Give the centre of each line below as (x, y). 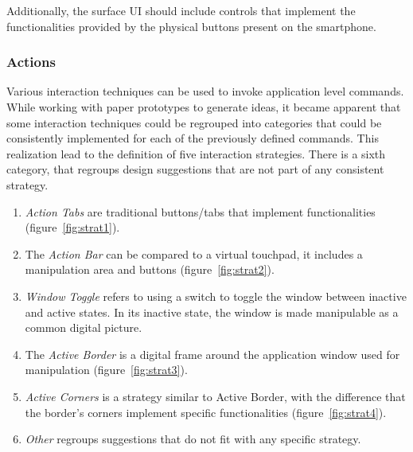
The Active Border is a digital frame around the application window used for (212, 354)
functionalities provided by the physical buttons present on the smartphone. (191, 26)
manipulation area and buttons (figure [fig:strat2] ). (150, 269)
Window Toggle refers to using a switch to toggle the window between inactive (216, 296)
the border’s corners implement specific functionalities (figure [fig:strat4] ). (206, 412)
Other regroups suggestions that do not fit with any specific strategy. (193, 439)
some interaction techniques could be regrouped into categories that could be (194, 122)
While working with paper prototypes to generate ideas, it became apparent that (204, 107)
